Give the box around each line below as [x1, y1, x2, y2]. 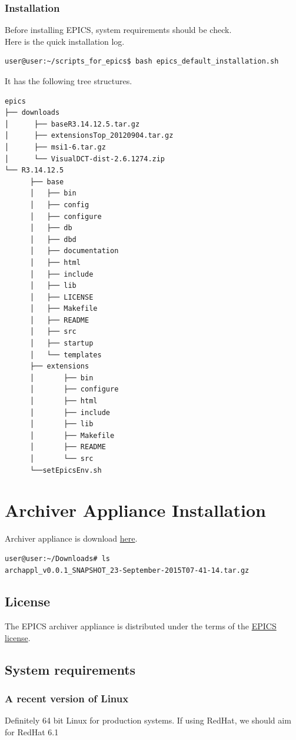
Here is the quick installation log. [5, 35, 125, 47]
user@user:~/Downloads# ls [5, 554, 110, 563]
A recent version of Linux [5, 691, 129, 706]
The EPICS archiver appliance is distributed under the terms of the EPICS [5, 620, 277, 632]
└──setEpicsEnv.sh [29, 466, 102, 474]
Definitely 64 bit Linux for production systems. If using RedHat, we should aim [5, 714, 291, 726]
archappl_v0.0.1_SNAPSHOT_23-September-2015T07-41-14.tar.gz [5, 566, 250, 575]
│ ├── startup [29, 339, 94, 348]
